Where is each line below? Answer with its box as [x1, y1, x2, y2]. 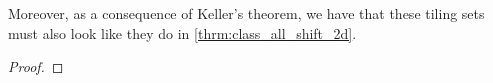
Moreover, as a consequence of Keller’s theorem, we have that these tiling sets [8, 3, 485, 23]
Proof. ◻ [8, 56, 64, 77]
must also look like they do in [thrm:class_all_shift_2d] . [8, 22, 357, 43]
